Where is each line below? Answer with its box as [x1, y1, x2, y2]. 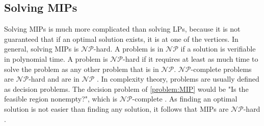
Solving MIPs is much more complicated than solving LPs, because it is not [4, 23, 241, 34]
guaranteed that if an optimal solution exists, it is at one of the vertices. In [4, 33, 239, 44]
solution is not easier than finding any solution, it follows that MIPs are [4, 103, 229, 114]
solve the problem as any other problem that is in [4, 63, 159, 74]
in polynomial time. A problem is [4, 53, 108, 64]
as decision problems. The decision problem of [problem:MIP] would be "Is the [4, 83, 249, 94]
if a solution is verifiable [180, 43, 256, 54]
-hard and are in [29, 73, 80, 84]
